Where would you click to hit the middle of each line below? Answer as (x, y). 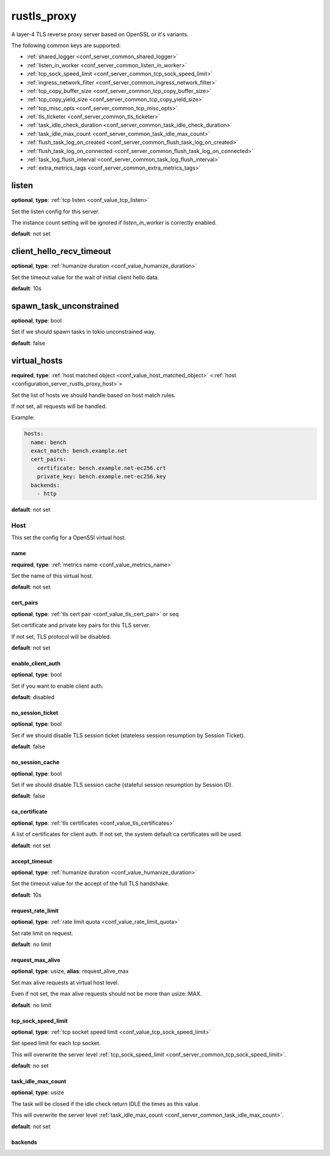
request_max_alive (36, 960)
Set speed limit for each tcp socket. (56, 1043)
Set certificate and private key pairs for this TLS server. (81, 625)
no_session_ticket (35, 713)
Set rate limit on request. (42, 933)
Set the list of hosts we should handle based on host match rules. (94, 395)
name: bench (49, 442)
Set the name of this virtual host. (52, 576)
